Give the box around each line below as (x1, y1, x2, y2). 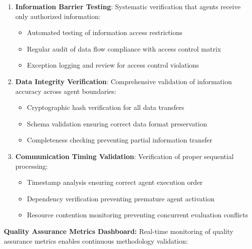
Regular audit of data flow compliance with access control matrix (27, 43, 221, 53)
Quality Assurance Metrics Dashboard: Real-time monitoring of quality (4, 226, 234, 236)
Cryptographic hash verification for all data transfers (27, 102, 185, 112)
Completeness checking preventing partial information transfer (27, 135, 213, 145)
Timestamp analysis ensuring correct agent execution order (27, 177, 203, 187)
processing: (15, 160, 48, 171)
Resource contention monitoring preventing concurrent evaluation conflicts (27, 210, 248, 220)
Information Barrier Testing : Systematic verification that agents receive (15, 1, 241, 11)
